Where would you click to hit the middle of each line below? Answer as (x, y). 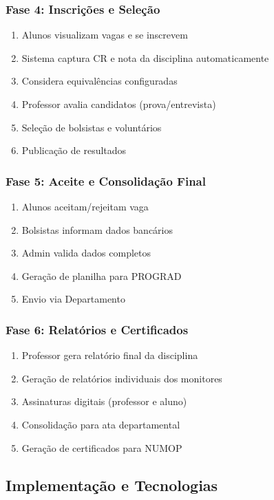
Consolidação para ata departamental (101, 424)
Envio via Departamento (73, 299)
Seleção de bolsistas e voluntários (92, 127)
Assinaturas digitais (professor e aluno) (104, 401)
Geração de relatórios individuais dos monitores (122, 378)
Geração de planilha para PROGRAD (102, 275)
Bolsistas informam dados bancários (97, 229)
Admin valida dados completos (86, 253)
